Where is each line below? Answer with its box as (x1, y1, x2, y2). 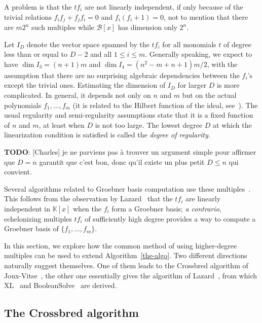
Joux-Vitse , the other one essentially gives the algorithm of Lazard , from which (4, 270, 257, 280)
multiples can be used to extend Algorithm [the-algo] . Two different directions (4, 250, 247, 261)
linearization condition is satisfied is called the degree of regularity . (4, 129, 210, 140)
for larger (177, 80, 207, 90)
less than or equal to (4, 49, 68, 59)
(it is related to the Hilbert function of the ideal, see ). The (72, 99, 258, 110)
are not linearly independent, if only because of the (84, 2, 243, 12)
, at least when (39, 119, 85, 130)
